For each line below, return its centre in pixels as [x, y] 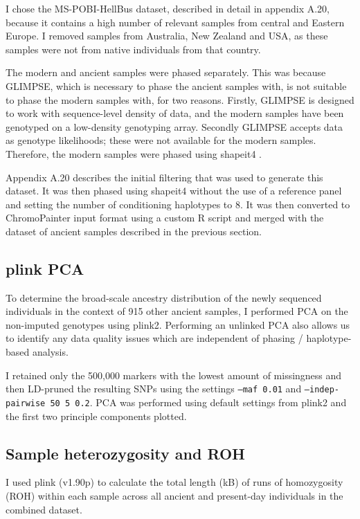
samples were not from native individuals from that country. [133, 49]
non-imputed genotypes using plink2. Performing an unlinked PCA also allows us [178, 324]
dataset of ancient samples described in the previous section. [134, 231]
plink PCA [45, 268]
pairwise [26, 403]
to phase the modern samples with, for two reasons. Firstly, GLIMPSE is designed [180, 99]
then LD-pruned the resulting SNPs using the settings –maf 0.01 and [154, 389]
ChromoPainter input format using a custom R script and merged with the [165, 218]
